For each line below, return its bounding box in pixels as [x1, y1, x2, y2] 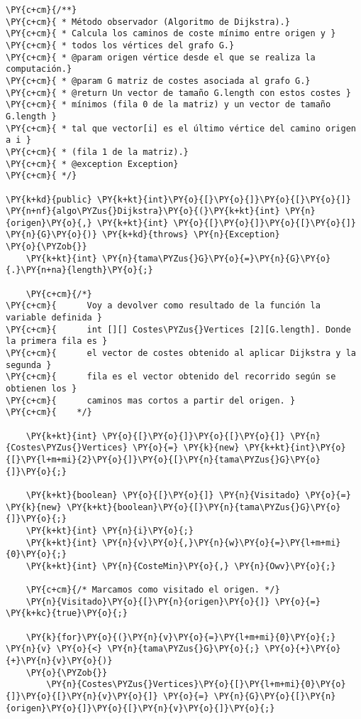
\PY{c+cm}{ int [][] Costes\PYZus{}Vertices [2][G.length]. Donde [6, 324, 351, 335]
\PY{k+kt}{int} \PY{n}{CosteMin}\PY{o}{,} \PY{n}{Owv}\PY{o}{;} [26, 561, 336, 571]
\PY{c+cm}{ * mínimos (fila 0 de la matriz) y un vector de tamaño [6, 99, 331, 110]
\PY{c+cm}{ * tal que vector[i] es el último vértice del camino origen [6, 123, 356, 134]
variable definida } [6, 313, 103, 323]
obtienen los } [6, 384, 77, 394]
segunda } [6, 359, 52, 370]
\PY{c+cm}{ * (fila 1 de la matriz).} [6, 146, 189, 157]
